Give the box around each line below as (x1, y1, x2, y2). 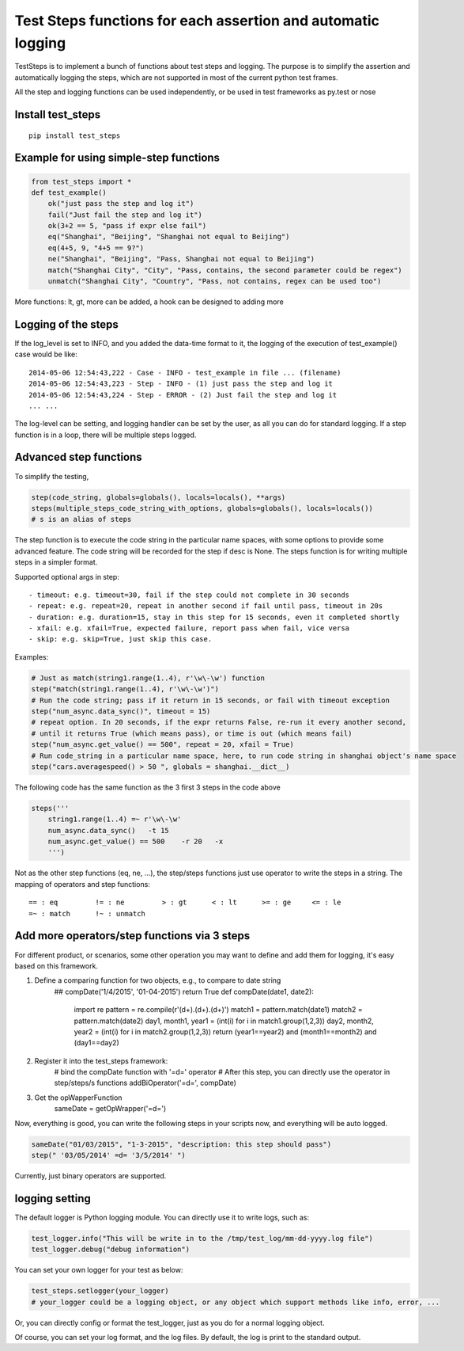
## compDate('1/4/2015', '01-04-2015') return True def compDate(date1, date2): (54, 987, 314, 996)
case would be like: (14, 349, 78, 360)
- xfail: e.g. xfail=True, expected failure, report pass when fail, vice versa (28, 624, 350, 633)
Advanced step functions (14, 451, 142, 464)
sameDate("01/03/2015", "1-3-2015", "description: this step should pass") (31, 1140, 332, 1148)
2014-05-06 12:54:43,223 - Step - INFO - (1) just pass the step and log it (28, 379, 334, 388)
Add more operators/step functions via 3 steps (14, 929, 251, 942)
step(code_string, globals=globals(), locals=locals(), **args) (31, 493, 286, 502)
